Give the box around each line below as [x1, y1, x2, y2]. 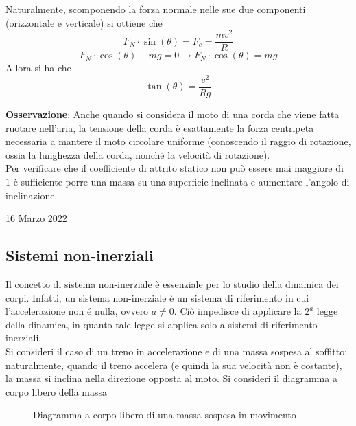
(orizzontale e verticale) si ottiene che [5, 15, 163, 30]
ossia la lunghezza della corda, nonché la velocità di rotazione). [5, 147, 270, 161]
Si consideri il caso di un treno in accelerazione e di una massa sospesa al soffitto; [5, 344, 348, 358]
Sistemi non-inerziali [5, 245, 154, 266]
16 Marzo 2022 [5, 211, 67, 225]
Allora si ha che [5, 60, 71, 75]
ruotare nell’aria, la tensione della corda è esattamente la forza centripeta [5, 120, 314, 135]
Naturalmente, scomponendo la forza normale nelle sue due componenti [5, 2, 306, 16]
